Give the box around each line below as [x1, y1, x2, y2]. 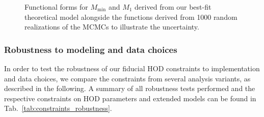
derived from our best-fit [135, 2, 212, 12]
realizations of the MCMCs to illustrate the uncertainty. [24, 21, 199, 32]
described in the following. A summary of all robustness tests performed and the [4, 83, 255, 94]
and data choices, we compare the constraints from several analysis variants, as [4, 73, 251, 83]
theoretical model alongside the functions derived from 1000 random [24, 11, 237, 22]
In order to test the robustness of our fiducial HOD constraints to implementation [4, 63, 260, 73]
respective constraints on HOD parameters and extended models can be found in [4, 93, 256, 103]
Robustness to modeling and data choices [4, 43, 177, 55]
